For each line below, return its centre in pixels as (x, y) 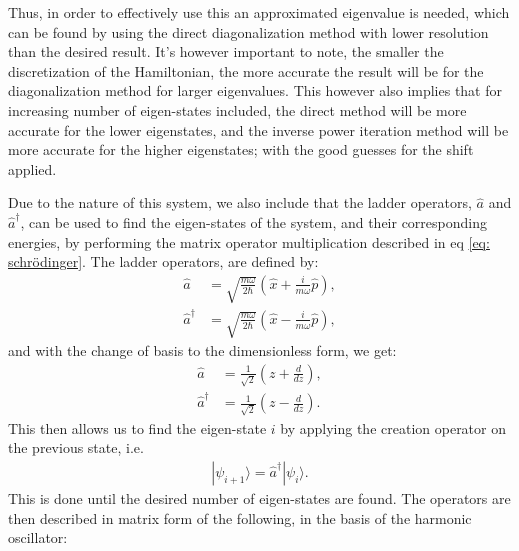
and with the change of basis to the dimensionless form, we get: (202, 350)
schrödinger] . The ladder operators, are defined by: (163, 261)
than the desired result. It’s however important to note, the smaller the (226, 51)
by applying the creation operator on (393, 427)
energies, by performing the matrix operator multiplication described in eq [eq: (249, 241)
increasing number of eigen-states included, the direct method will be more (237, 109)
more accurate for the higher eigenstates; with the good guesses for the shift (241, 149)
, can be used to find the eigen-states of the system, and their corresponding (253, 221)
